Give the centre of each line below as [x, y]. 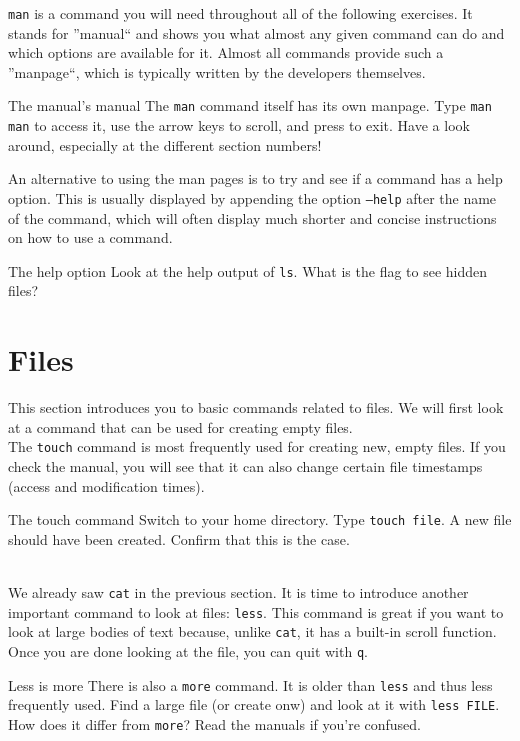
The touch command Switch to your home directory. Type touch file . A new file [260, 519]
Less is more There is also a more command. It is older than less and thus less [250, 684]
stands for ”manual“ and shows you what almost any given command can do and [256, 32]
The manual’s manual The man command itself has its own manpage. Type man [250, 105]
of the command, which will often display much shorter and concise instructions [252, 217]
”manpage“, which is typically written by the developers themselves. [217, 71]
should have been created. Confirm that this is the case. [179, 538]
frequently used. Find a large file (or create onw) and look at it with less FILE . [254, 704]
